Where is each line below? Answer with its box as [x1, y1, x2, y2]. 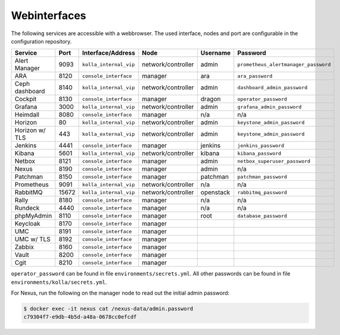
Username [200, 49, 231, 57]
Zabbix [14, 243, 34, 251]
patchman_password [237, 173, 288, 180]
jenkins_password [237, 142, 285, 149]
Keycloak [14, 220, 41, 228]
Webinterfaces [11, 9, 86, 22]
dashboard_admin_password [237, 84, 308, 90]
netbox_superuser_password [237, 158, 311, 164]
